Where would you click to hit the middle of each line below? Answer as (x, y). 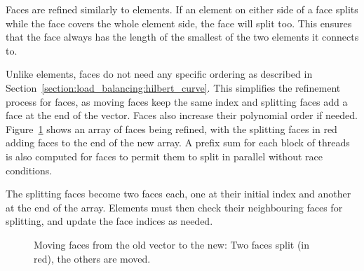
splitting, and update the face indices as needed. (109, 221)
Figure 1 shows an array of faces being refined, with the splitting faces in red (171, 128)
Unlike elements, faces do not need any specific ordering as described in (159, 74)
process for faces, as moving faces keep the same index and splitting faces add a (177, 101)
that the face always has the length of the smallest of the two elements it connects (182, 37)
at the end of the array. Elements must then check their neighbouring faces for (174, 207)
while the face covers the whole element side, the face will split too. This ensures (179, 23)
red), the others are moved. (92, 258)
